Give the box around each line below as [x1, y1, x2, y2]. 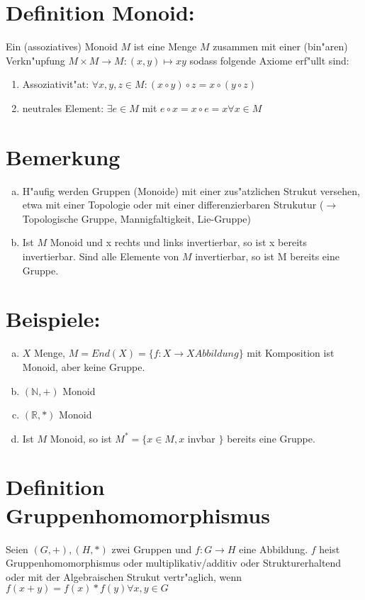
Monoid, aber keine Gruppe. [22, 359, 145, 374]
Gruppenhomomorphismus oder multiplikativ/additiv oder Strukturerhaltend [6, 555, 342, 570]
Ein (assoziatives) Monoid [6, 39, 118, 54]
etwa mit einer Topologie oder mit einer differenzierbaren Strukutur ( [22, 197, 324, 212]
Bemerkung [6, 142, 120, 171]
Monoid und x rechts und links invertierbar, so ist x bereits [50, 235, 308, 250]
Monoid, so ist [50, 430, 112, 445]
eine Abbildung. [239, 541, 308, 556]
